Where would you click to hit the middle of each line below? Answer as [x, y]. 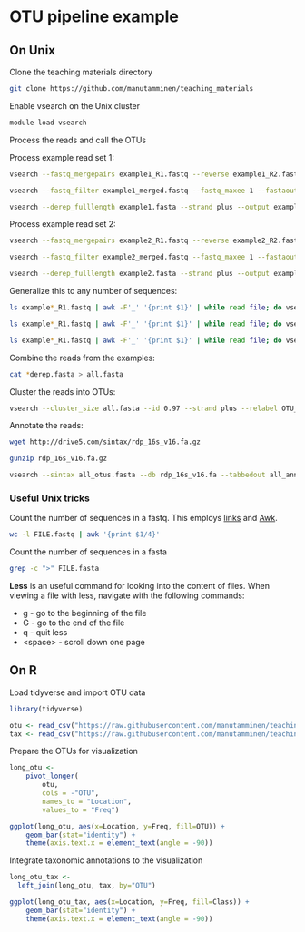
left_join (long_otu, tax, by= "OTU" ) [87, 886]
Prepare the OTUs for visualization [74, 751]
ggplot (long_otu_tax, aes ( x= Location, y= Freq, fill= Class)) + [129, 902]
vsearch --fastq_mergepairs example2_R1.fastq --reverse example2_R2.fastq [156, 241]
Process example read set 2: [63, 224]
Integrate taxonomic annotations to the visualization [106, 860]
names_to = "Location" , [87, 801]
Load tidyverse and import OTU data [78, 692]
